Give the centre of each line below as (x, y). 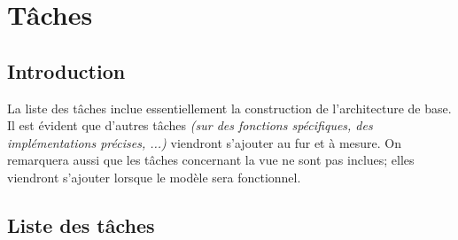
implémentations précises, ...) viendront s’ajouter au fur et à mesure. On (205, 142)
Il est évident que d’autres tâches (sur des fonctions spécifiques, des (190, 125)
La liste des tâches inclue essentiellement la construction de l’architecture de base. (229, 108)
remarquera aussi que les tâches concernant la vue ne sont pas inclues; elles (211, 160)
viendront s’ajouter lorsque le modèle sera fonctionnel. (154, 177)
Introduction (66, 70)
